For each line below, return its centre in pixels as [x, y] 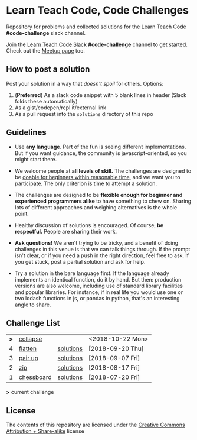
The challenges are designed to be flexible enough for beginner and [98, 195]
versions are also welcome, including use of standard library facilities [98, 286]
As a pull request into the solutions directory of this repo [84, 114]
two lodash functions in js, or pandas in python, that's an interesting [97, 298]
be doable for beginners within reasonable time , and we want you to [97, 177]
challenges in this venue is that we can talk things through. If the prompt [102, 249]
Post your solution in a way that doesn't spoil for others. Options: [85, 83]
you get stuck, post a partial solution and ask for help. [80, 261]
